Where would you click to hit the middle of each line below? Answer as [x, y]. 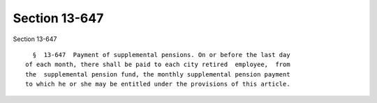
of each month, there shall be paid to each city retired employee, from [158, 65]
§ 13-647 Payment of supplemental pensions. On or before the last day [161, 55]
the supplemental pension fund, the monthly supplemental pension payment [158, 74]
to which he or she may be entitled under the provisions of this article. [158, 84]
